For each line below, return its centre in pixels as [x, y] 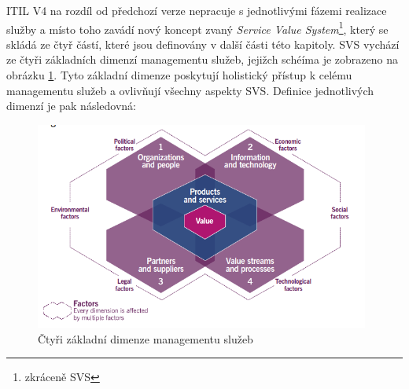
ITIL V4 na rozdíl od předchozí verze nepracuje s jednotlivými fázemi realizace [197, 10]
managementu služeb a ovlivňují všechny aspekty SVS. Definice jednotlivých [190, 90]
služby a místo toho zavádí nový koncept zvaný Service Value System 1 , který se [197, 28]
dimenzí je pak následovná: [71, 106]
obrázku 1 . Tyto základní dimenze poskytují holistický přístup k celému [179, 75]
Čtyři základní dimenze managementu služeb [146, 338]
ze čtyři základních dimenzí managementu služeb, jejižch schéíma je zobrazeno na [202, 59]
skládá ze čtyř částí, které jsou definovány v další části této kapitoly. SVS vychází [203, 44]
